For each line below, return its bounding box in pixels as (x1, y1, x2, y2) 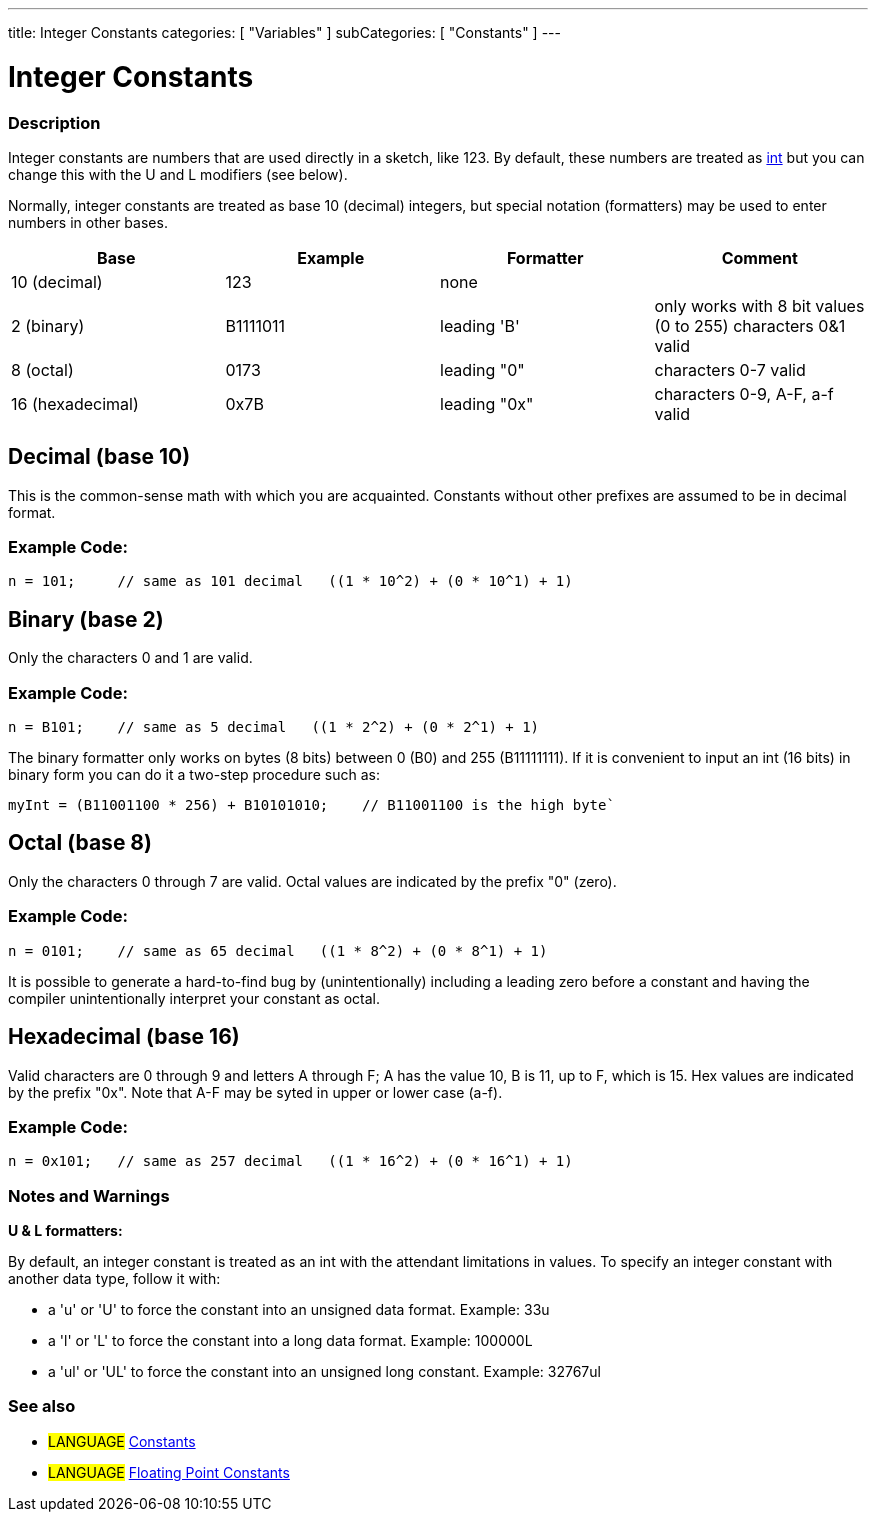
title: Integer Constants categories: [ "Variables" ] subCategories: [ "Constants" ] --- (8, 24, 561, 41)
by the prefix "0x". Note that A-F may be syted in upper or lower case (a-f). (8, 1083, 503, 1101)
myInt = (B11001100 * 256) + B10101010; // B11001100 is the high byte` (8, 797, 615, 814)
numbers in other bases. (8, 213, 168, 231)
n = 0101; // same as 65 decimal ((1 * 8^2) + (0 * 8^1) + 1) (8, 942, 548, 959)
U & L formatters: (8, 1222, 123, 1239)
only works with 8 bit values (654, 295, 865, 316)
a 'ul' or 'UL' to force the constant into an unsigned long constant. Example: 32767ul (48, 1363, 601, 1380)
